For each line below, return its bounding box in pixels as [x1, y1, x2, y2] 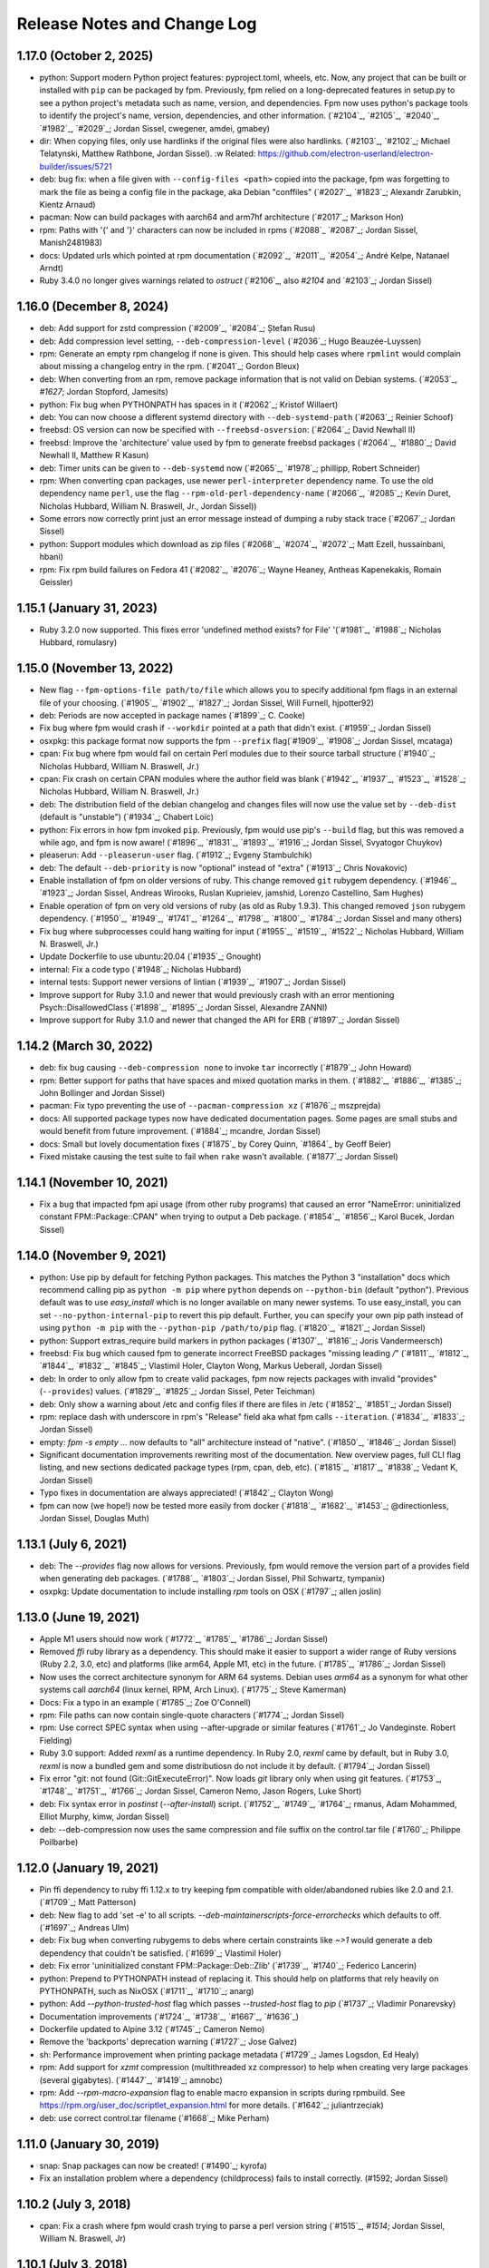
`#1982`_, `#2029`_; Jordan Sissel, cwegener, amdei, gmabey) [39, 122, 271, 133]
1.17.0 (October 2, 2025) [16, 48, 154, 64]
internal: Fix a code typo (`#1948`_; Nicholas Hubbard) [39, 963, 242, 974]
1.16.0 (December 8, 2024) [16, 299, 169, 315]
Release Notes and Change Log [16, 14, 257, 34]
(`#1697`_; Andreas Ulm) [39, 1921, 130, 1932]
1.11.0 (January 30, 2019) [16, 2136, 160, 2152]
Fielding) [39, 1735, 72, 1745]
